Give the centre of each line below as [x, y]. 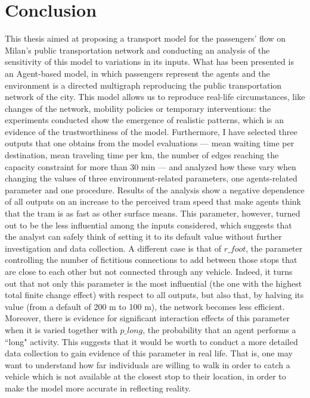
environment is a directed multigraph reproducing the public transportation [143, 85]
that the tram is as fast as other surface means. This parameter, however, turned [153, 213]
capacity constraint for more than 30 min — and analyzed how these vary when [151, 166]
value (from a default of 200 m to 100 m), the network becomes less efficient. [145, 306]
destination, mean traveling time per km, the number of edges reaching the [142, 155]
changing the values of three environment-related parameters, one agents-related [151, 178]
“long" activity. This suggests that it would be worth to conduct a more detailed [151, 341]
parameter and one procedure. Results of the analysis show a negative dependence [155, 189]
